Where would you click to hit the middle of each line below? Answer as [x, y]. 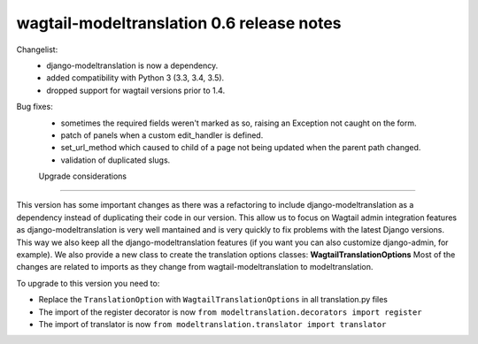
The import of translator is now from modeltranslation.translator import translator [212, 324]
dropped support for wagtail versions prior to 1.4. [136, 90]
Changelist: [37, 50]
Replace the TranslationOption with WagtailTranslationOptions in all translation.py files [213, 300]
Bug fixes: [35, 107]
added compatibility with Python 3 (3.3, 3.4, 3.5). [135, 78]
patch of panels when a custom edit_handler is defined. [162, 135]
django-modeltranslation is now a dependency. [132, 65]
